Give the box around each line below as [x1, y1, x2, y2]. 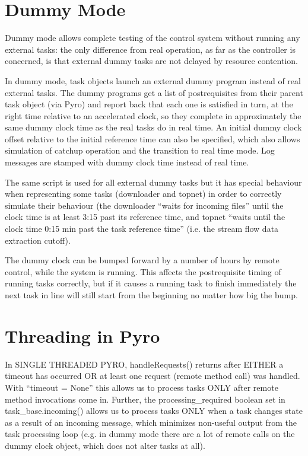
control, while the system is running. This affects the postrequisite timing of [5, 265, 281, 278]
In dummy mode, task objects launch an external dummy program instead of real [5, 74, 301, 87]
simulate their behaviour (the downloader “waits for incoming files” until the [5, 199, 284, 211]
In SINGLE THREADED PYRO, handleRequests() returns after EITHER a [5, 358, 284, 370]
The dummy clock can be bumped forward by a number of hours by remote [5, 254, 280, 266]
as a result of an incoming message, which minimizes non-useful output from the [5, 416, 297, 428]
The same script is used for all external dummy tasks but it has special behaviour [5, 176, 302, 188]
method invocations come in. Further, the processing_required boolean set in [5, 393, 285, 405]
